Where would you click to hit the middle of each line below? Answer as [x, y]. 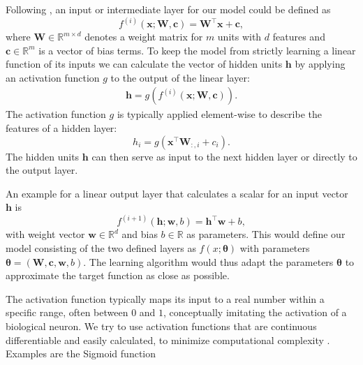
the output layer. [42, 170]
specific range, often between [67, 312]
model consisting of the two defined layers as [101, 248]
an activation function [53, 77]
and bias [140, 234]
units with [239, 37]
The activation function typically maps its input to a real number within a [165, 298]
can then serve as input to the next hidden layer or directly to [224, 156]
